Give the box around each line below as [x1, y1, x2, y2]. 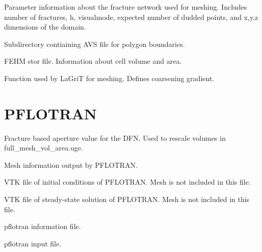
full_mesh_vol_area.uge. [4, 142, 83, 153]
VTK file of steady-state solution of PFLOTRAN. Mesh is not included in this [4, 194, 250, 205]
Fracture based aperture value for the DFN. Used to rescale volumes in [4, 132, 226, 143]
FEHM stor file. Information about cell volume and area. [4, 56, 182, 66]
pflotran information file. [4, 221, 81, 232]
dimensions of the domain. [4, 21, 86, 32]
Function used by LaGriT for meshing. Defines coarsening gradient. [4, 72, 215, 83]
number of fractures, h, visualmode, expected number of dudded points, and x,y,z [4, 11, 258, 22]
